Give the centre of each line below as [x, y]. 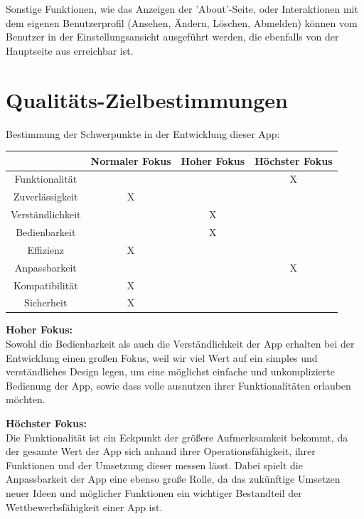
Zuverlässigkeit [46, 197]
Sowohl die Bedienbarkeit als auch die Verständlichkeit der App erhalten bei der [180, 344]
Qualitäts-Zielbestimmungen [147, 99]
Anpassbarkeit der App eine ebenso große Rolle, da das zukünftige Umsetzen [173, 479]
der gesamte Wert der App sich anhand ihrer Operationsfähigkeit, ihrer [161, 451]
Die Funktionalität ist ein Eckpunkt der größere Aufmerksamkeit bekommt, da [177, 437]
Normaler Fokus [131, 160]
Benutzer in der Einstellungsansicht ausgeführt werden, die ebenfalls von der [172, 37]
